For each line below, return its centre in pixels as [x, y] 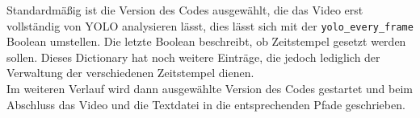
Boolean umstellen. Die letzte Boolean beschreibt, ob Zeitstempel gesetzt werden [206, 41]
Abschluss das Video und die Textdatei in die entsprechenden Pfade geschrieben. [206, 104]
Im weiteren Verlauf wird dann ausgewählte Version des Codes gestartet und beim [210, 89]
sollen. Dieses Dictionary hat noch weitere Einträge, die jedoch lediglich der [193, 57]
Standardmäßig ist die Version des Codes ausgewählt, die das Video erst [185, 10]
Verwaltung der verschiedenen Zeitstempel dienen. [130, 73]
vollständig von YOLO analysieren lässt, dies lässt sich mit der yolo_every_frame [210, 25]
